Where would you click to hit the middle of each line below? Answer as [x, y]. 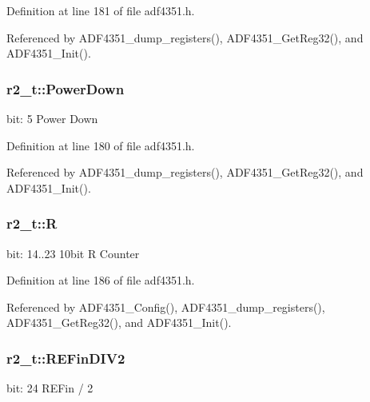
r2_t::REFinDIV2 [66, 358]
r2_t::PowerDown [66, 88]
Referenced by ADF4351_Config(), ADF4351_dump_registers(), [166, 306]
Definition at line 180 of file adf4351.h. [101, 145]
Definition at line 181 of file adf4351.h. [101, 10]
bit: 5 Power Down [52, 118]
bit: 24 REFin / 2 [50, 388]
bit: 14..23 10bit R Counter [73, 253]
